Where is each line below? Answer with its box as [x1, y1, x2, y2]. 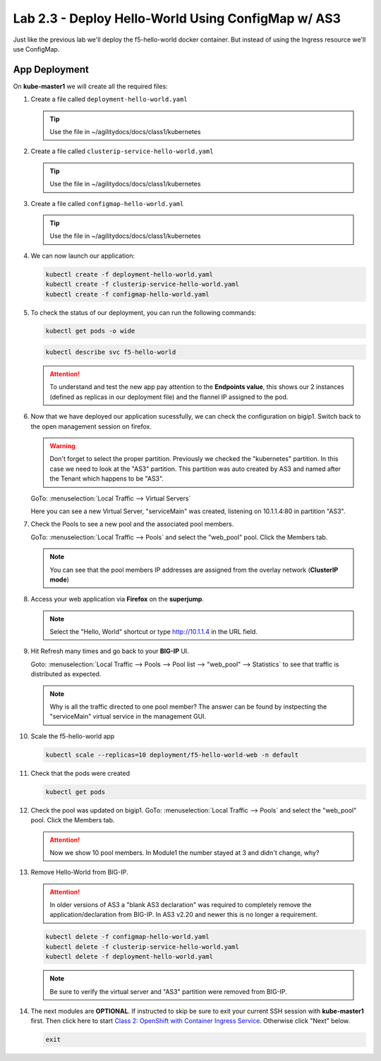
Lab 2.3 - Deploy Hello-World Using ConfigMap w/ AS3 [13, 11, 341, 26]
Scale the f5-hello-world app [30, 731, 115, 741]
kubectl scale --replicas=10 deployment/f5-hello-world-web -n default [45, 750, 299, 759]
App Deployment [13, 64, 90, 76]
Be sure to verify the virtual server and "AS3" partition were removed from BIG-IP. [49, 987, 287, 995]
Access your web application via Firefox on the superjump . [30, 595, 205, 604]
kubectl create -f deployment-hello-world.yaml [45, 270, 213, 278]
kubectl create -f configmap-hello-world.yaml [45, 290, 210, 298]
